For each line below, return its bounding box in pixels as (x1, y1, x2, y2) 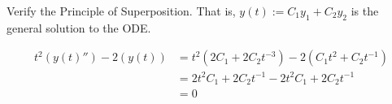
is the (351, 2, 379, 19)
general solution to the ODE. (7, 19, 151, 36)
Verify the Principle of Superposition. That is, (7, 2, 236, 19)
